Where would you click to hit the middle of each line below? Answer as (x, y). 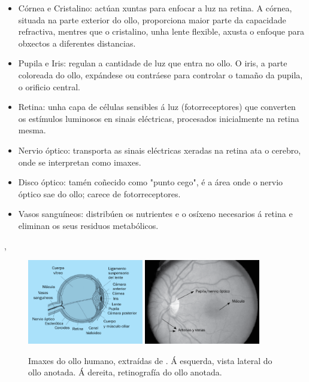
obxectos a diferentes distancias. (77, 43)
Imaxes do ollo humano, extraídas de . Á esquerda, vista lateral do (150, 360)
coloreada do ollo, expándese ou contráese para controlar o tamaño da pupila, (160, 74)
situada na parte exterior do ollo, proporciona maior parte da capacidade (152, 19)
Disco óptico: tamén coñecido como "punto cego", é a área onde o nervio (151, 182)
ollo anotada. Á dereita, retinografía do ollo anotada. (125, 372)
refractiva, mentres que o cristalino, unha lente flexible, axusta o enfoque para (161, 31)
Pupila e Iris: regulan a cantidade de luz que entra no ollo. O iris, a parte (153, 63)
